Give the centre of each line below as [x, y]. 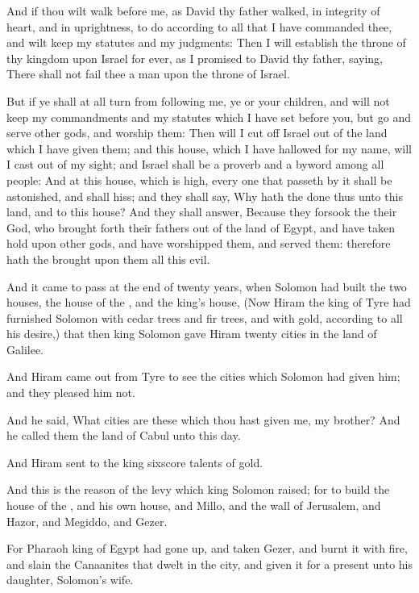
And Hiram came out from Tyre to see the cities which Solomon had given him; [203, 376]
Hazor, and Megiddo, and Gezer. [87, 521]
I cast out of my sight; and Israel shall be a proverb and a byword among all [195, 164]
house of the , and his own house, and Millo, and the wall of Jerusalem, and [194, 505]
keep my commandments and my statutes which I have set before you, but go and [209, 117]
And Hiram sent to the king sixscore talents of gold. [135, 462]
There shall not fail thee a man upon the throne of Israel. [148, 74]
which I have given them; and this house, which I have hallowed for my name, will [209, 148]
